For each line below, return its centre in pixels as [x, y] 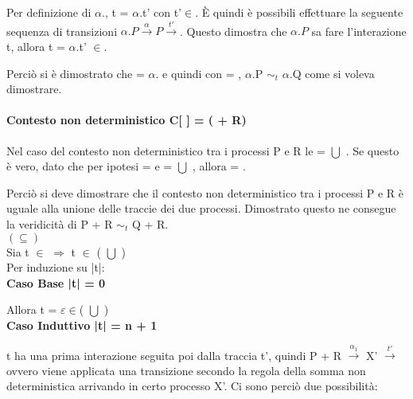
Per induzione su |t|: [56, 267]
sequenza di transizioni [62, 31]
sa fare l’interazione [359, 31]
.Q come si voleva [332, 73]
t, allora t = [36, 46]
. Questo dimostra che [234, 31]
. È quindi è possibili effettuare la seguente [299, 12]
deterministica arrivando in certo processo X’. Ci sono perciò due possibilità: [192, 386]
